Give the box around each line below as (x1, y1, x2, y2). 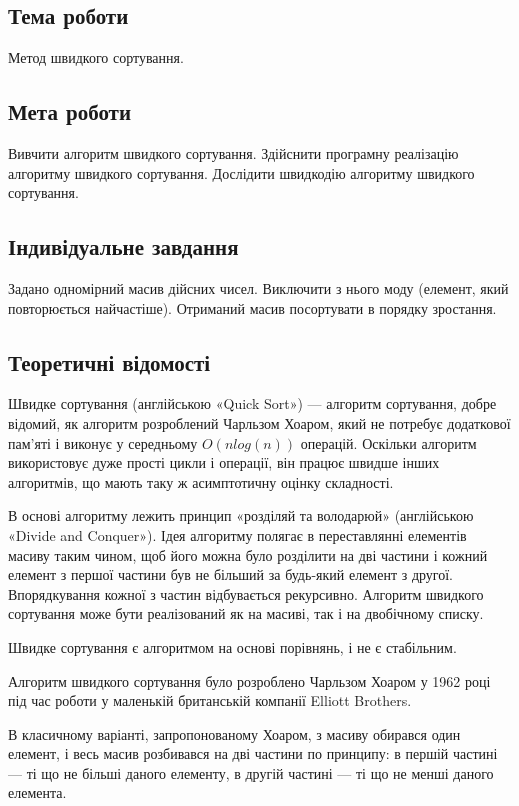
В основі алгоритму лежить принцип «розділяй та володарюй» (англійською (8, 505, 474, 526)
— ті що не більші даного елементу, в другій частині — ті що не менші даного (8, 762, 494, 783)
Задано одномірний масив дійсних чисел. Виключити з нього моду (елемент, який (8, 277, 509, 298)
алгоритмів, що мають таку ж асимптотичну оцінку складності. (8, 471, 394, 492)
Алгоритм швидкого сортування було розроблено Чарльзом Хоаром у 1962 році (8, 670, 491, 691)
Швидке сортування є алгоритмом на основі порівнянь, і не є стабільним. (8, 636, 457, 657)
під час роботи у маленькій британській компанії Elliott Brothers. (8, 690, 412, 711)
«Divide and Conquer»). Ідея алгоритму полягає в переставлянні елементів (8, 524, 467, 545)
